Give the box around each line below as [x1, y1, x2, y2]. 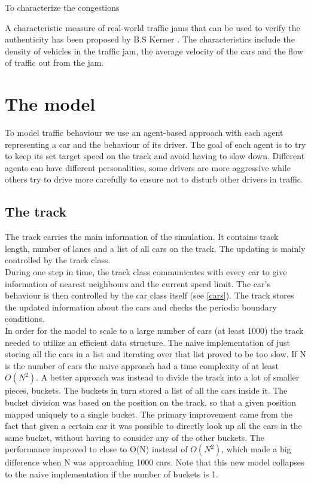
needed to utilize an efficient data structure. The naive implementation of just [5, 336, 290, 348]
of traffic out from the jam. [5, 56, 104, 69]
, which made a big [221, 443, 291, 455]
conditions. [5, 312, 45, 325]
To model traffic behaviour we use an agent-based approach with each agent [5, 126, 283, 139]
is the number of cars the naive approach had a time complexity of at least [5, 359, 279, 372]
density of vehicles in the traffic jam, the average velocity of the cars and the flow [5, 44, 303, 57]
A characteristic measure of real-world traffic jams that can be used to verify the [5, 21, 300, 34]
